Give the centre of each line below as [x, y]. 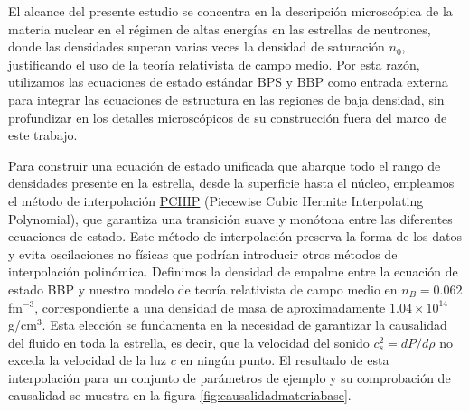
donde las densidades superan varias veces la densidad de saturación [197, 47]
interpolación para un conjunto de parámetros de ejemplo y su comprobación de [230, 377]
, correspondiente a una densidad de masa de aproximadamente [210, 307]
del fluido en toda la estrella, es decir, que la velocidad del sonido [189, 342]
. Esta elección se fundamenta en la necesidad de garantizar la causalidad [244, 325]
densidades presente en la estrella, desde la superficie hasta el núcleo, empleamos [231, 183]
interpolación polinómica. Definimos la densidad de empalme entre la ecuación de [233, 271]
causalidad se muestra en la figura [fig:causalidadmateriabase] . [180, 395]
